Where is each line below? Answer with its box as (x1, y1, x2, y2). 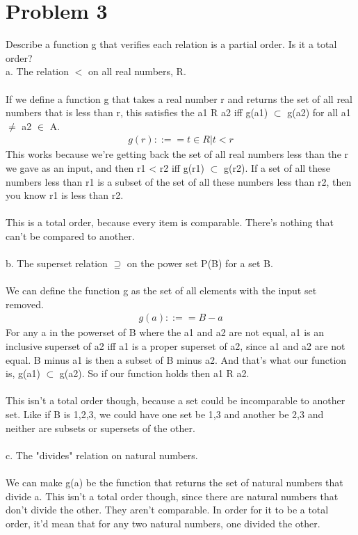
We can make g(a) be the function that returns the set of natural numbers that (6, 475, 343, 489)
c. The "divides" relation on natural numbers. (6, 447, 198, 462)
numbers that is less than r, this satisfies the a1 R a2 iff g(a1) (6, 105, 268, 120)
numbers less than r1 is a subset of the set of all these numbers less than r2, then (6, 174, 352, 189)
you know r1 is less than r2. (6, 188, 124, 202)
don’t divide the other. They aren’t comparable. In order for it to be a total (6, 502, 329, 517)
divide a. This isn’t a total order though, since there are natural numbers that (6, 488, 339, 503)
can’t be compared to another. (6, 228, 135, 243)
